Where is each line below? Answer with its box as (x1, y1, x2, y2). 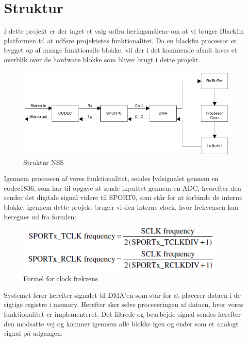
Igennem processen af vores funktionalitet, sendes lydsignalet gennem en (4, 173, 219, 183)
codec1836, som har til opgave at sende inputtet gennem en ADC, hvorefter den (4, 182, 241, 193)
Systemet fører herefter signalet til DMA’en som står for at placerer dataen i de (4, 289, 241, 300)
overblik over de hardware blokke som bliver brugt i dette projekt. (4, 54, 200, 64)
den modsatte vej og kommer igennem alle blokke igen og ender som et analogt (4, 318, 239, 328)
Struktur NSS (23, 157, 64, 167)
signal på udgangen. (4, 328, 63, 338)
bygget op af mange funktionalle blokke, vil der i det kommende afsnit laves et (4, 45, 237, 55)
